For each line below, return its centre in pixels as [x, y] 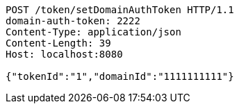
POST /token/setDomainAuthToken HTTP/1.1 [120, 10]
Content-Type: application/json [93, 32]
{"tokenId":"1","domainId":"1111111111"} [120, 76]
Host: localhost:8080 [64, 54]
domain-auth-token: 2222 [73, 21]
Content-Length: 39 [58, 43]
